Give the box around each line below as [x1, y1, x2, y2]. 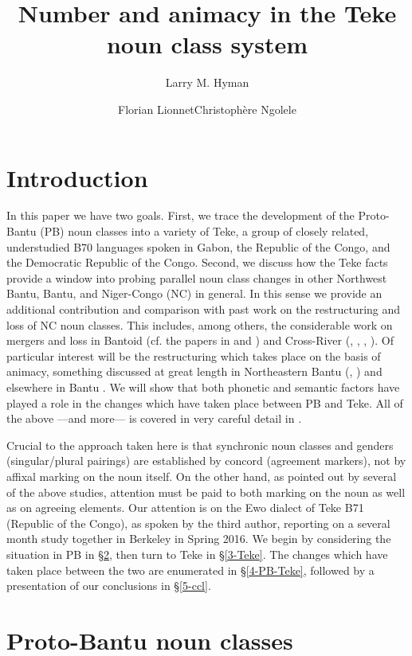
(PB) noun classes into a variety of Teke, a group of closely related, [40, 223, 369, 240]
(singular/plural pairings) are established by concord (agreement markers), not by [6, 452, 406, 469]
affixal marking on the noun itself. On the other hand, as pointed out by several [6, 467, 397, 484]
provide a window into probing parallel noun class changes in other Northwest [6, 269, 387, 286]
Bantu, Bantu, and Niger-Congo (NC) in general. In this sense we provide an [6, 285, 383, 302]
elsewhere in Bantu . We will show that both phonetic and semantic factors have [6, 378, 400, 395]
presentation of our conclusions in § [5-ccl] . [6, 577, 211, 594]
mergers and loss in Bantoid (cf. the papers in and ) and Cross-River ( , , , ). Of [6, 332, 394, 349]
